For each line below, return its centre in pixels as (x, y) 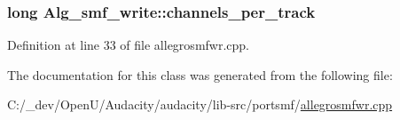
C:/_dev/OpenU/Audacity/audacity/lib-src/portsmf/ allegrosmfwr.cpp (200, 104)
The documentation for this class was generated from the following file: (200, 74)
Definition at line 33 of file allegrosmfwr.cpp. (128, 45)
